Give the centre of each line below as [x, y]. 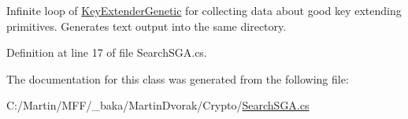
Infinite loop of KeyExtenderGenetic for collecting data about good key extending [204, 10]
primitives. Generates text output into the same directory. [147, 26]
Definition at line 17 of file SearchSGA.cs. [107, 52]
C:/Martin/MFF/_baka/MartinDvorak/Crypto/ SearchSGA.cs [158, 105]
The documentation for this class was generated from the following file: [178, 78]
